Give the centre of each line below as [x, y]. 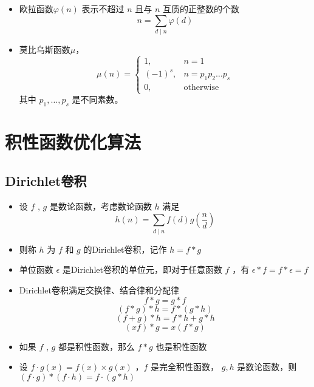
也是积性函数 [181, 346]
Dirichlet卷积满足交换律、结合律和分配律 [99, 289]
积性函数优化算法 [73, 142]
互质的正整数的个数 [201, 9]
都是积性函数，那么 [96, 346]
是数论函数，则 [267, 367]
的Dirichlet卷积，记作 [125, 249]
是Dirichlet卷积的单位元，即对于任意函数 [142, 269]
